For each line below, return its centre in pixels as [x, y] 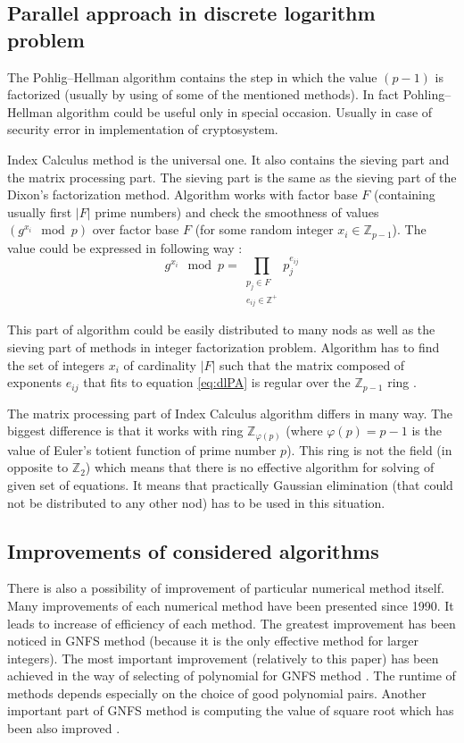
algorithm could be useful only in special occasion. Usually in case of [244, 111]
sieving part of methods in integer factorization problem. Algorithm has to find [224, 346]
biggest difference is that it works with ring [125, 431]
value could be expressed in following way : [125, 247]
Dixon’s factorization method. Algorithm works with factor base [182, 194]
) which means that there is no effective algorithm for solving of [260, 467]
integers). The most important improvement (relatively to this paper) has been [223, 658]
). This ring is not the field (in [369, 449]
